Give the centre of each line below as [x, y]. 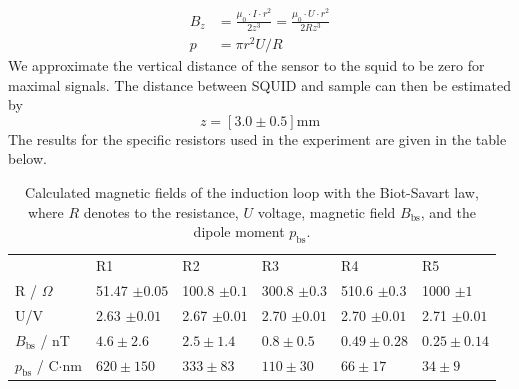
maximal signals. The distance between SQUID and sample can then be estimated [259, 84]
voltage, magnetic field [326, 211]
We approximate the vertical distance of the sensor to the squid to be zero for [246, 65]
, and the [448, 211]
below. [27, 158]
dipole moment [239, 231]
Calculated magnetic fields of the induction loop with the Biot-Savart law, [252, 192]
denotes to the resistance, [161, 211]
